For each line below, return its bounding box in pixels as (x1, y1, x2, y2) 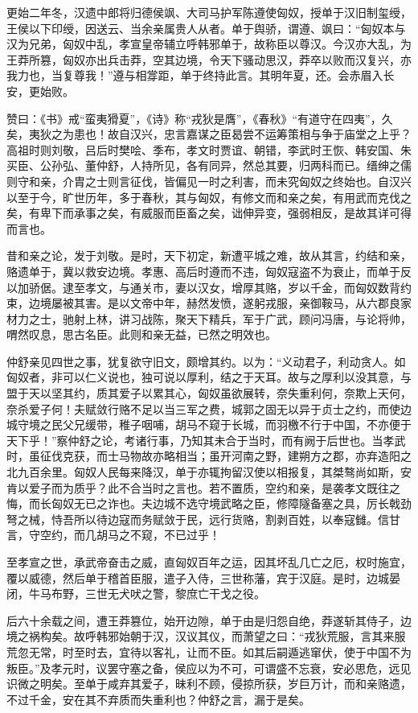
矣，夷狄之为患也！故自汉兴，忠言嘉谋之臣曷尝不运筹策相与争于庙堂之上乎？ (6, 126, 412, 142)
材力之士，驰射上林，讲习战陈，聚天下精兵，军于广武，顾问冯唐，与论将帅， (6, 310, 412, 327)
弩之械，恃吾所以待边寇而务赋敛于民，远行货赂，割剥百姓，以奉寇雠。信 (6, 510, 389, 527)
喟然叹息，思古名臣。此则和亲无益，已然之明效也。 (6, 326, 277, 343)
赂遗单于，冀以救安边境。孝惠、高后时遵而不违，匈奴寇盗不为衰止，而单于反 (6, 262, 412, 279)
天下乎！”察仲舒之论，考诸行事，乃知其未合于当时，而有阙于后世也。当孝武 (6, 431, 406, 448)
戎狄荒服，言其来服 (304, 628, 406, 645)
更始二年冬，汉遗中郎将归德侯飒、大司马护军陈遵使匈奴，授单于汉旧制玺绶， (6, 4, 412, 20)
